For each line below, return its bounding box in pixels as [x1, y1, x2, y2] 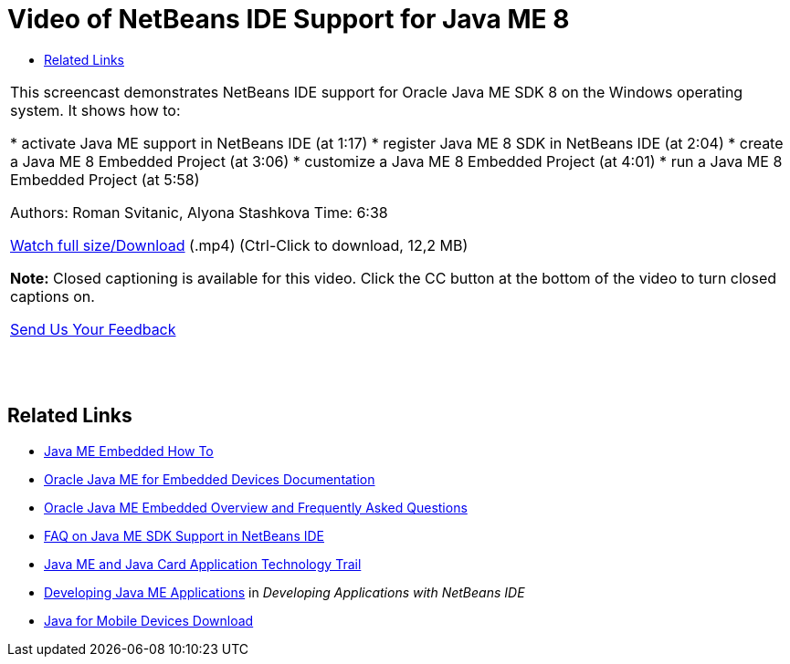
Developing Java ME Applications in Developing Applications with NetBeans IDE [44, 584, 525, 600]
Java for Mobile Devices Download [44, 612, 254, 628]
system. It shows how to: [10, 100, 181, 119]
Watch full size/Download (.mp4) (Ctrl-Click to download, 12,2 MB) [10, 235, 469, 254]
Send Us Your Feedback [10, 319, 176, 338]
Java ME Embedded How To [44, 442, 214, 459]
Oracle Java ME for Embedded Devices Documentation [44, 471, 375, 487]
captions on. [10, 286, 95, 306]
